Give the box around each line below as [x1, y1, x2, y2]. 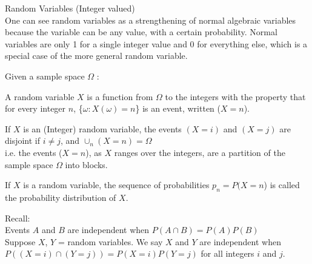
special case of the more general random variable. [5, 49, 188, 62]
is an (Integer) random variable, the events [23, 122, 182, 135]
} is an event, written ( [135, 102, 221, 115]
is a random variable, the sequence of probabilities [23, 178, 210, 191]
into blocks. [65, 158, 108, 171]
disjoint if [5, 134, 41, 147]
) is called [264, 178, 300, 191]
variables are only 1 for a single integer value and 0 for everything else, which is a [5, 37, 308, 50]
